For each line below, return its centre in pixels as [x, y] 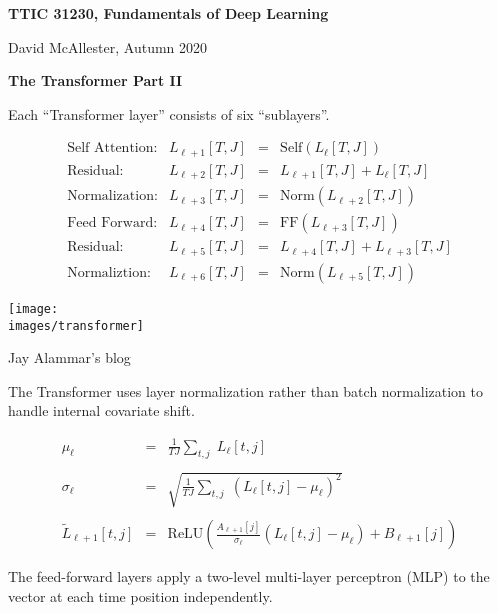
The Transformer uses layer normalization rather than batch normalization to [246, 390]
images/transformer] [76, 325]
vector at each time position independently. [140, 595]
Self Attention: [112, 148]
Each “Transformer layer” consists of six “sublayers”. [169, 113]
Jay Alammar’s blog [69, 357]
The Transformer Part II [95, 80]
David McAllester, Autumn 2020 [108, 46]
